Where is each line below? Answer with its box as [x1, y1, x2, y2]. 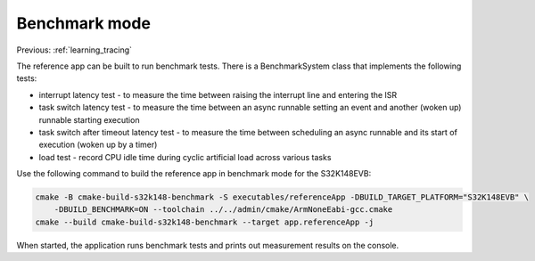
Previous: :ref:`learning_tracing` [16, 45, 133, 55]
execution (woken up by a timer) [38, 139, 158, 151]
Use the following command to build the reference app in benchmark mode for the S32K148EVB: [16, 168, 372, 179]
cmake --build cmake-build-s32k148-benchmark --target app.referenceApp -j [35, 216, 374, 227]
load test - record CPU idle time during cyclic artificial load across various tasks [38, 151, 332, 162]
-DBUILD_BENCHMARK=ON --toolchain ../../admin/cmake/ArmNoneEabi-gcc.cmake [53, 205, 393, 215]
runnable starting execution [38, 114, 140, 125]
